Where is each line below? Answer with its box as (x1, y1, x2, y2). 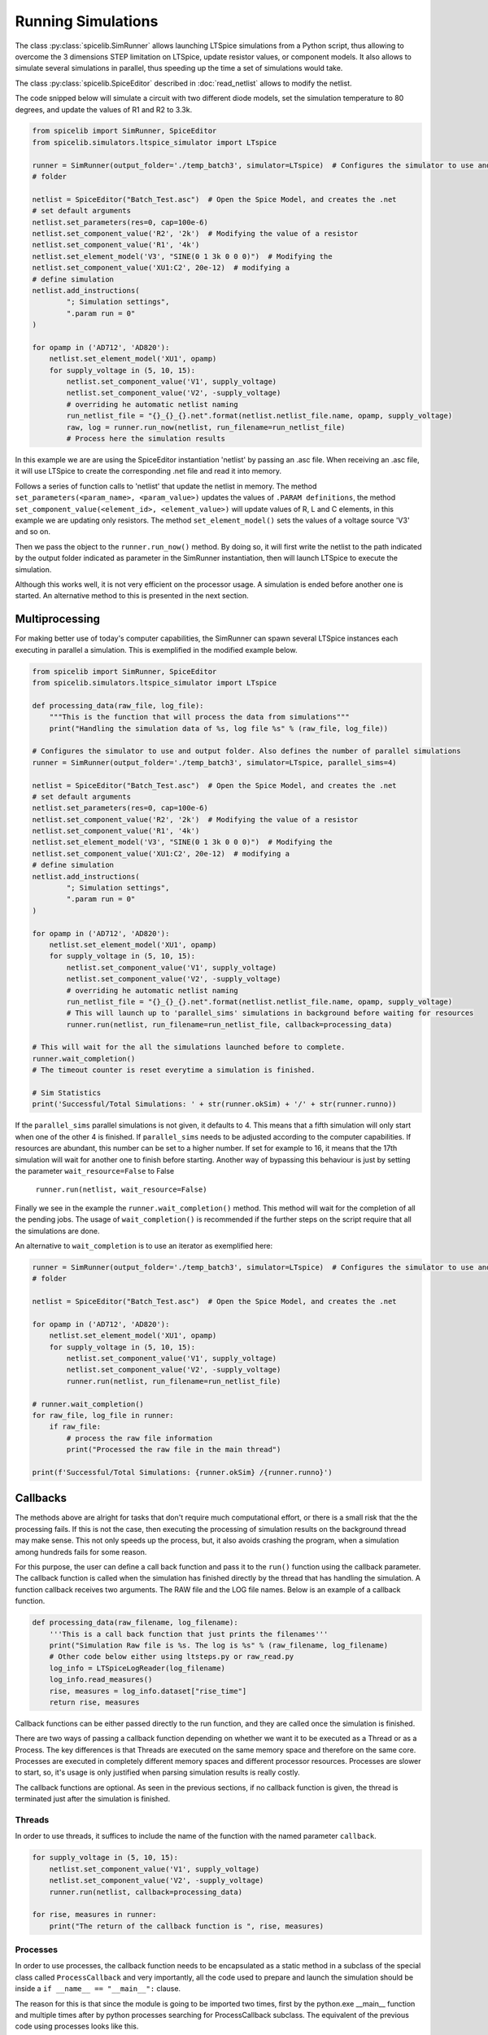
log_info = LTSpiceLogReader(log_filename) (49, 1663, 225, 1673)
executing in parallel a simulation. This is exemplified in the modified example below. (15, 645, 298, 654)
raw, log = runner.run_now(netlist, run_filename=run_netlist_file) (66, 422, 346, 431)
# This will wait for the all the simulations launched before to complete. (32, 1043, 346, 1052)
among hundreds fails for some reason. (15, 1547, 147, 1556)
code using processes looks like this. (15, 2021, 139, 2031)
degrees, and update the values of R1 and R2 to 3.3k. (15, 104, 193, 114)
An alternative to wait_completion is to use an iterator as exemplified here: (15, 1241, 272, 1250)
